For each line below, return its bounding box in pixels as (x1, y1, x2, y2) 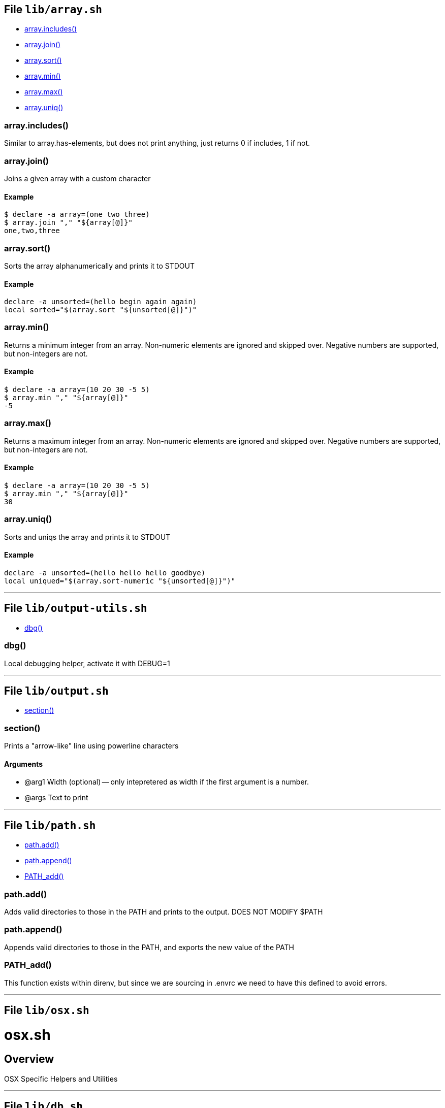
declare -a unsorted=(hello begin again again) (4, 298, 197, 306)
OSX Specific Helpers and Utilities (4, 1074, 118, 1083)
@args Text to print (24, 793, 88, 802)
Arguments (4, 759, 43, 768)
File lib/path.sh (4, 819, 96, 832)
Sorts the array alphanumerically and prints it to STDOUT (4, 261, 195, 270)
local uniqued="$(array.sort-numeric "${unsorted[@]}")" (4, 577, 236, 585)
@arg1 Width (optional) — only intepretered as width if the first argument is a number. (24, 777, 309, 787)
